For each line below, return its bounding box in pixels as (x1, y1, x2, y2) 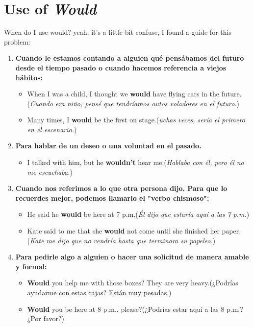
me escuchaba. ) (27, 166, 73, 177)
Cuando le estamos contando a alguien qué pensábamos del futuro (15, 53, 244, 63)
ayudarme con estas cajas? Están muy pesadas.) (27, 287, 172, 297)
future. (221, 89, 242, 99)
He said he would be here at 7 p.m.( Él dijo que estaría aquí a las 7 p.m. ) (27, 209, 250, 219)
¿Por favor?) (27, 313, 64, 324)
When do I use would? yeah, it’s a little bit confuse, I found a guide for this (4, 27, 231, 37)
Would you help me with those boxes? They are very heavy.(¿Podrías (27, 278, 238, 288)
